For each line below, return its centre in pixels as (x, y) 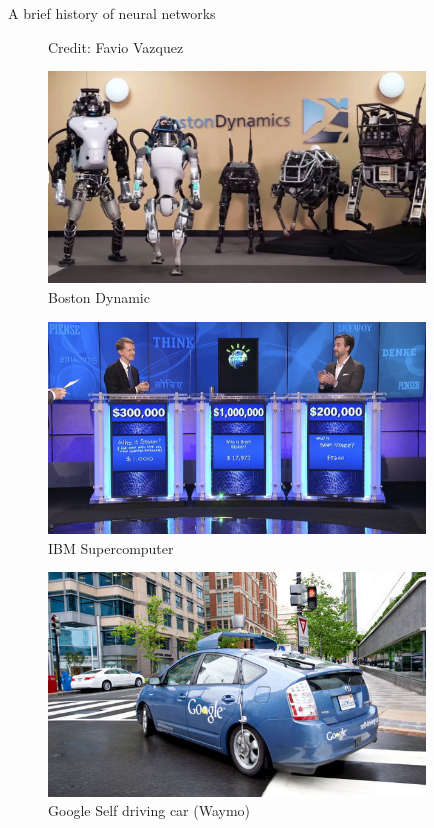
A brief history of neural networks (112, 13)
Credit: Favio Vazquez (116, 46)
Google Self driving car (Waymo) (149, 810)
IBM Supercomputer (111, 547)
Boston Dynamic (99, 297)
